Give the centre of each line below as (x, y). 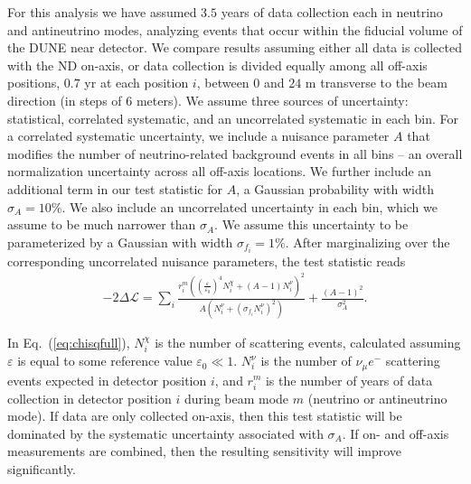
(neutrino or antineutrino (377, 398)
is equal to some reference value (105, 361)
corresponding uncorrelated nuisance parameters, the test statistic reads (207, 261)
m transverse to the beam (376, 83)
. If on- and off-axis (396, 433)
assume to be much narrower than (102, 224)
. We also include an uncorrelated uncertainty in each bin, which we (250, 206)
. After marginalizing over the (367, 242)
